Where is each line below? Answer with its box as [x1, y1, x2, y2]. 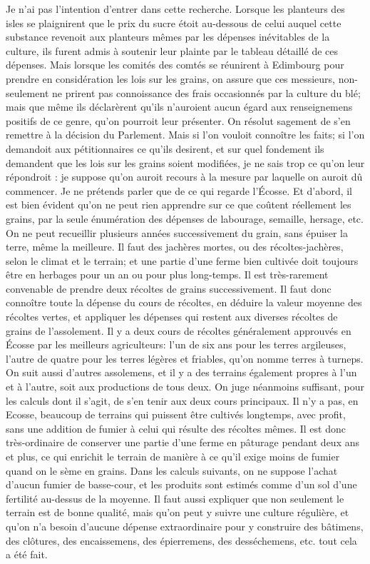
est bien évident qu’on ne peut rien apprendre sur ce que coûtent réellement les [6, 197, 351, 212]
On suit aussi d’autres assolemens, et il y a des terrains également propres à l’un [6, 365, 357, 380]
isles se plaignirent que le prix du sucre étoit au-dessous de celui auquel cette [6, 15, 341, 30]
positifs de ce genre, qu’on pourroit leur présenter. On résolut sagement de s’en [6, 113, 351, 128]
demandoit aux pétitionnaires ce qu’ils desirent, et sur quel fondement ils [6, 141, 324, 156]
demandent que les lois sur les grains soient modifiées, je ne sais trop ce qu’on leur [6, 155, 365, 170]
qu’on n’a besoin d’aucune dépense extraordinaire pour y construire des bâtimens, [6, 518, 364, 533]
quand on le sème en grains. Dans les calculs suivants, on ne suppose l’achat [6, 463, 338, 478]
